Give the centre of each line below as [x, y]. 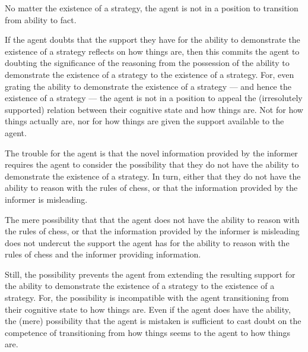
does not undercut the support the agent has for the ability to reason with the [147, 242]
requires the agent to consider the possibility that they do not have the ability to [152, 164]
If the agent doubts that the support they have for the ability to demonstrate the [153, 40]
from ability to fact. [41, 19]
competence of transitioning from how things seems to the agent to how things [148, 332]
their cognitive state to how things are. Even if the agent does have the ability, [148, 309]
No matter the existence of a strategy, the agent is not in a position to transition [152, 8]
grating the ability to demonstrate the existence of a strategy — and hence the [148, 86]
